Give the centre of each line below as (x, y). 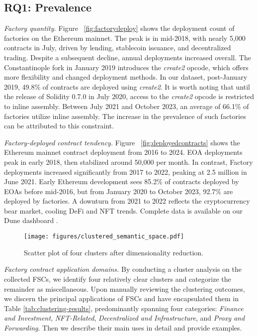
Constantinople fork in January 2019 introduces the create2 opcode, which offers (126, 67)
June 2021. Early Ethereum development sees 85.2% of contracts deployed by (122, 181)
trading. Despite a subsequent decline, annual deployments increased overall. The (128, 57)
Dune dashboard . (31, 220)
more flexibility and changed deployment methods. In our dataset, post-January (126, 77)
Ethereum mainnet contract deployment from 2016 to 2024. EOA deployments (123, 152)
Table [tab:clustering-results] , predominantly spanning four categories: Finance (124, 308)
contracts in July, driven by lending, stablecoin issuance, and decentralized (118, 48)
